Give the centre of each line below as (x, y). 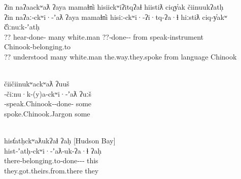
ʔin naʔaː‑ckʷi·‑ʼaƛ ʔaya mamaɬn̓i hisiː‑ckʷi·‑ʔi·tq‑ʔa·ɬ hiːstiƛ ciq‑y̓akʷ (116, 17)
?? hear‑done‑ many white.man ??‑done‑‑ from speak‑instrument (104, 36)
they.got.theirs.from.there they (51, 170)
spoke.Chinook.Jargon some (47, 113)
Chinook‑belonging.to (38, 47)
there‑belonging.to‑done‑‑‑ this (51, 160)
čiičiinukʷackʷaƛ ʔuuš (37, 84)
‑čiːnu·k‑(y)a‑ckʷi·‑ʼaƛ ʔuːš (48, 93)
